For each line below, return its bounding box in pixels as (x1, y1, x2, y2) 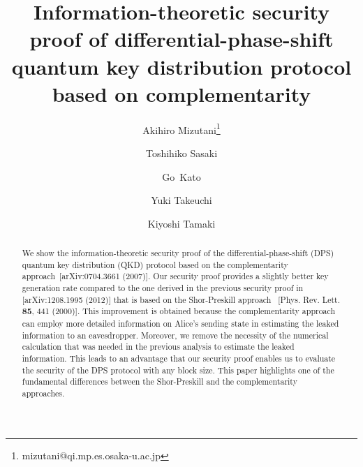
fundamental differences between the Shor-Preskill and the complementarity (22, 376, 297, 387)
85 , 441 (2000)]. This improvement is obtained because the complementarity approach (22, 305, 336, 318)
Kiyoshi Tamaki (147, 216, 216, 230)
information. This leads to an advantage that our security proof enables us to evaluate (22, 353, 336, 364)
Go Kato (162, 169, 201, 184)
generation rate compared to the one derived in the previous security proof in (22, 282, 304, 294)
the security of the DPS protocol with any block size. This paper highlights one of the (22, 364, 334, 376)
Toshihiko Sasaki (145, 145, 218, 160)
